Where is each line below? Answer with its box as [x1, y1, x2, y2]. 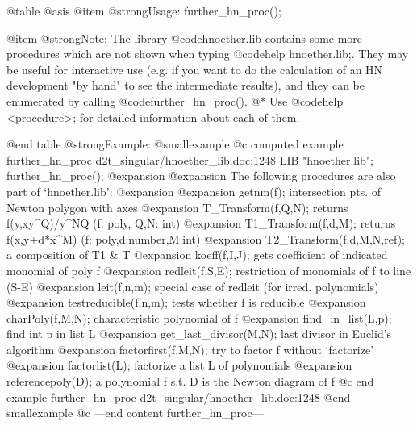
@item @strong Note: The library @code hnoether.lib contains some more [6, 29, 363, 46]
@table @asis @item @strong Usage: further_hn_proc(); [6, 2, 281, 19]
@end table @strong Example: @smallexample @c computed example [6, 136, 344, 152]
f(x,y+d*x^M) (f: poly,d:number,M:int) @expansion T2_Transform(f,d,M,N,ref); [6, 230, 405, 247]
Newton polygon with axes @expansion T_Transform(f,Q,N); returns [6, 198, 348, 215]
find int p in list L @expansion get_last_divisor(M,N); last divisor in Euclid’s [6, 325, 392, 342]
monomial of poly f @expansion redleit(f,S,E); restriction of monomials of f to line [6, 261, 411, 278]
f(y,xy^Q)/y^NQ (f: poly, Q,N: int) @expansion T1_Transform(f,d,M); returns [6, 215, 396, 232]
